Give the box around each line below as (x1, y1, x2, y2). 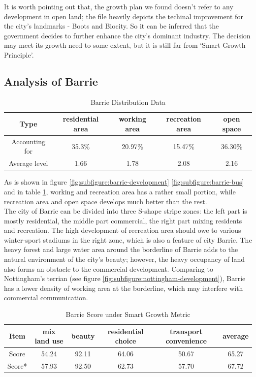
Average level (8, 158, 48, 168)
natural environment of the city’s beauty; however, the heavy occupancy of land (4, 254, 245, 264)
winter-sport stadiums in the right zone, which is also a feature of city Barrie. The (4, 234, 252, 245)
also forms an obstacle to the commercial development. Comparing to (4, 263, 213, 274)
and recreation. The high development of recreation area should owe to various (4, 225, 241, 235)
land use (34, 336, 64, 346)
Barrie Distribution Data (90, 96, 166, 107)
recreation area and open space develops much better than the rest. (4, 196, 207, 206)
